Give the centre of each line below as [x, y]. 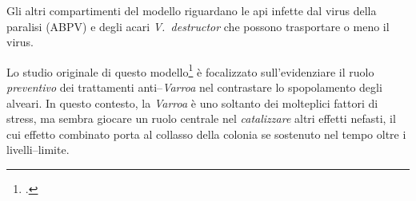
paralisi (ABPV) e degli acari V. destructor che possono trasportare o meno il [198, 26]
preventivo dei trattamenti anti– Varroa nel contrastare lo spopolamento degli [194, 87]
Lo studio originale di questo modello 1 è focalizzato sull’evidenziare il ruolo [190, 70]
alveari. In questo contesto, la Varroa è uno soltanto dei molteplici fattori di [192, 102]
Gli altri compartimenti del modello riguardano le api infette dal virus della [192, 10]
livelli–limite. [38, 150]
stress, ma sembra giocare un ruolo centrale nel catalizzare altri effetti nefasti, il [201, 118]
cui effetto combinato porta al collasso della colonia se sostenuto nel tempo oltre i [206, 134]
